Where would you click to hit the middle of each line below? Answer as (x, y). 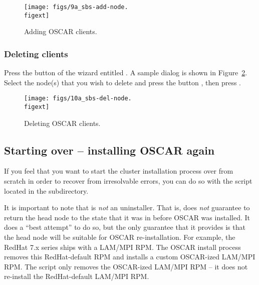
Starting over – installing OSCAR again (109, 150)
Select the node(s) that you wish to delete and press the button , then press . (123, 82)
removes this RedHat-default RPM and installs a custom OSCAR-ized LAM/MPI (130, 257)
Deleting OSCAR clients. (62, 123)
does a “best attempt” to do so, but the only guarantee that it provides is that (125, 227)
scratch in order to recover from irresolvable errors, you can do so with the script (128, 181)
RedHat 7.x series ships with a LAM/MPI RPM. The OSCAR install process (122, 247)
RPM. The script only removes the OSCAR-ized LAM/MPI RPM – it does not (126, 266)
